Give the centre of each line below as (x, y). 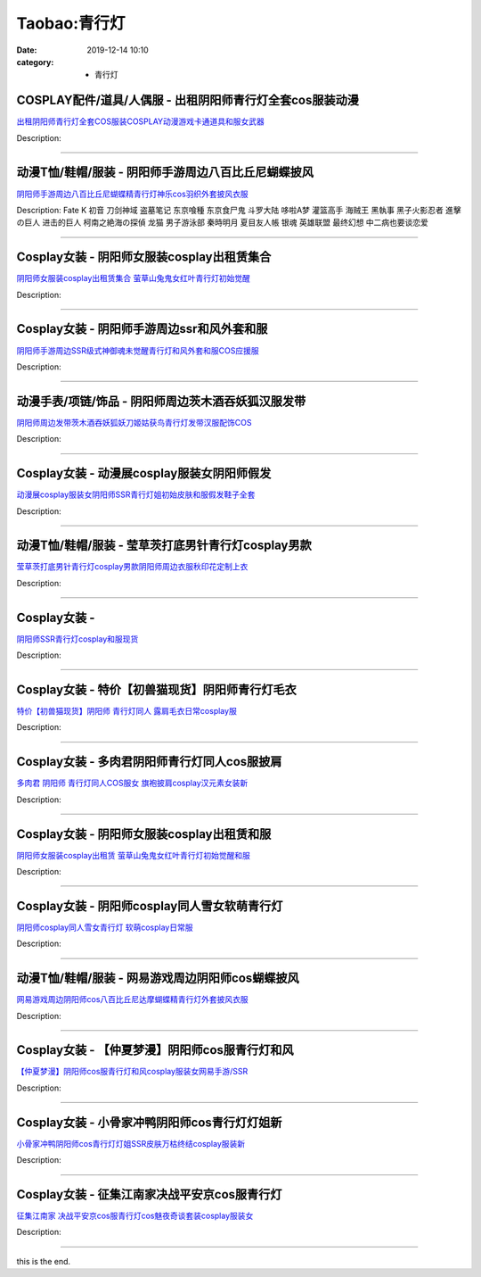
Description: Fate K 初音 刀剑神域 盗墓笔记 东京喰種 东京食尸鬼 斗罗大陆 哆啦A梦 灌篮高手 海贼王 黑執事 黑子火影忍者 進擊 (239, 210)
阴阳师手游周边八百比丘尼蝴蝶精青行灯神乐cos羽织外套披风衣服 (132, 194)
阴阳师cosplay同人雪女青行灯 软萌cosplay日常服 (105, 927)
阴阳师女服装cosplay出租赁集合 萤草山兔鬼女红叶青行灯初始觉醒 (134, 278)
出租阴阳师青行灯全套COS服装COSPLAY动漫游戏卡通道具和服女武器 (140, 121)
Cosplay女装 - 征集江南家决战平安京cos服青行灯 (149, 1194)
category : (35, 62)
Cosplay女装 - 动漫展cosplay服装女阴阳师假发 (144, 473)
